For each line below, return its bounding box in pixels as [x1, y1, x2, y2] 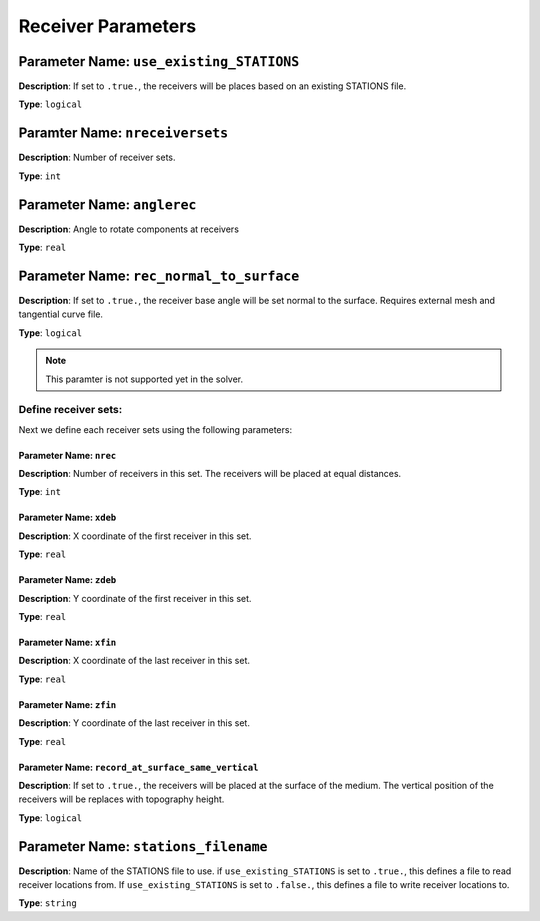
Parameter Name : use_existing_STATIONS [18, 53, 300, 70]
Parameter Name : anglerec [18, 196, 197, 213]
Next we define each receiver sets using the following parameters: [18, 423, 293, 435]
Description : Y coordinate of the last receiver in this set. [18, 717, 250, 729]
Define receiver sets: [18, 403, 123, 417]
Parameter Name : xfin [18, 636, 117, 648]
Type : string [18, 897, 77, 909]
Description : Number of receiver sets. [18, 151, 176, 164]
